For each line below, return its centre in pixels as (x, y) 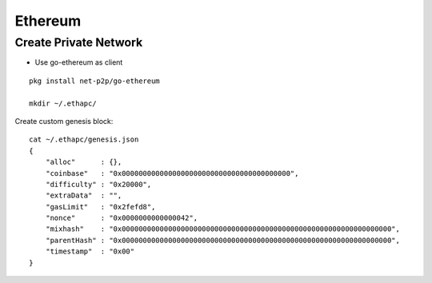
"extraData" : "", (84, 195)
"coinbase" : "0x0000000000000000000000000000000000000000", (172, 173)
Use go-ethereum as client (79, 62)
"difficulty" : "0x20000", (98, 184)
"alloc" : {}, (84, 162)
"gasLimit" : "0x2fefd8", (100, 207)
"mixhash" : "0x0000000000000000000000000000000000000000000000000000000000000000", (222, 229)
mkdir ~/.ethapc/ (63, 103)
